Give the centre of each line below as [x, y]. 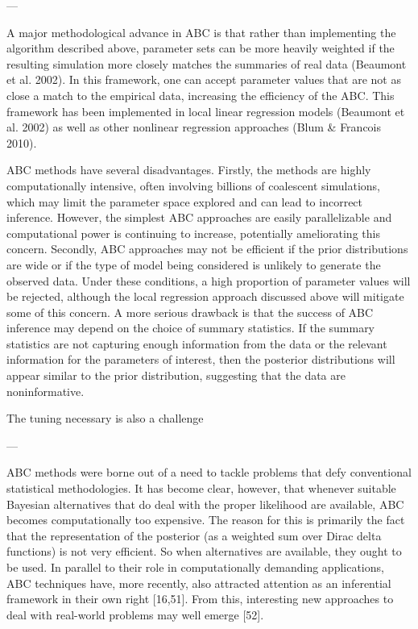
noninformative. [46, 391]
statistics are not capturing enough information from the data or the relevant [197, 343]
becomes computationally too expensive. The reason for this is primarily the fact [206, 520]
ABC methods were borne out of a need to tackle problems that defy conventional [209, 472]
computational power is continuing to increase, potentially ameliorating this [193, 233]
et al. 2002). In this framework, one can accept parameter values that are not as [204, 79]
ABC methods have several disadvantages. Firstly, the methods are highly [189, 170]
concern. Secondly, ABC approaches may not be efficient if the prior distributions [207, 249]
